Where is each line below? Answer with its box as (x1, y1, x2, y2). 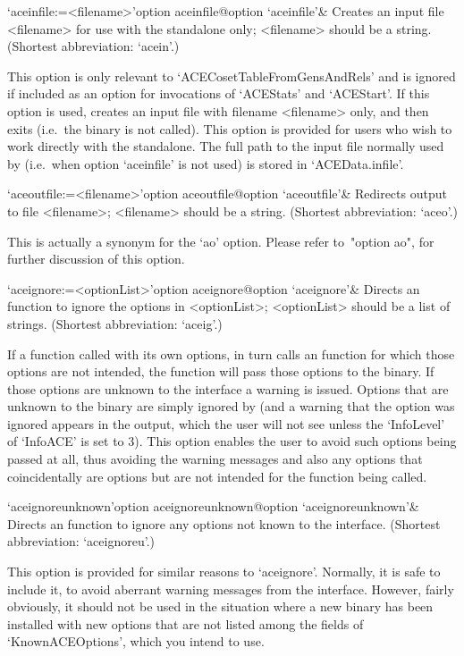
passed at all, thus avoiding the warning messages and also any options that (7, 450, 423, 468)
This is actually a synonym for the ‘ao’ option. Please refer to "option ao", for (7, 231, 434, 250)
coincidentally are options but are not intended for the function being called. (7, 467, 427, 485)
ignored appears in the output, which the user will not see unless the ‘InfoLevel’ (7, 414, 445, 433)
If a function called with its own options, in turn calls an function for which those (7, 344, 455, 363)
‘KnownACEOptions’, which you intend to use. (7, 632, 265, 651)
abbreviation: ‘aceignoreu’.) (7, 532, 156, 551)
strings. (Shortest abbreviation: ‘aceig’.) (7, 314, 223, 332)
